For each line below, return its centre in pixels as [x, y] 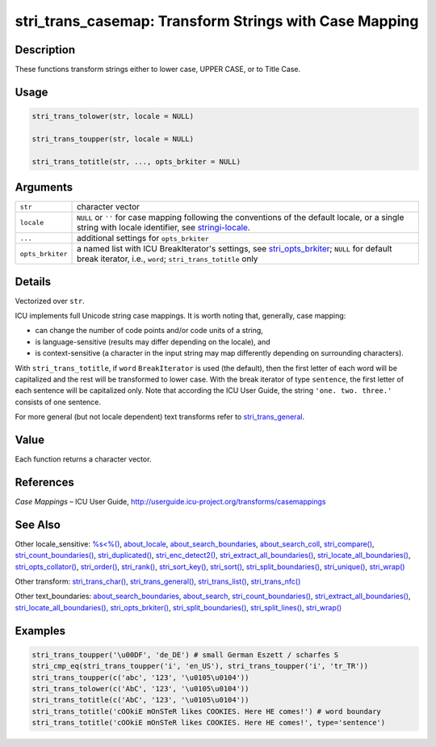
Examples [40, 631]
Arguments [44, 187]
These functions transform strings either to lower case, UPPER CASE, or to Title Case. [158, 70]
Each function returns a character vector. [83, 459]
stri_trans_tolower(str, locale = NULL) [113, 116]
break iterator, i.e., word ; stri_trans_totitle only [168, 259]
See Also [38, 524]
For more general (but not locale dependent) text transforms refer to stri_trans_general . [160, 417]
